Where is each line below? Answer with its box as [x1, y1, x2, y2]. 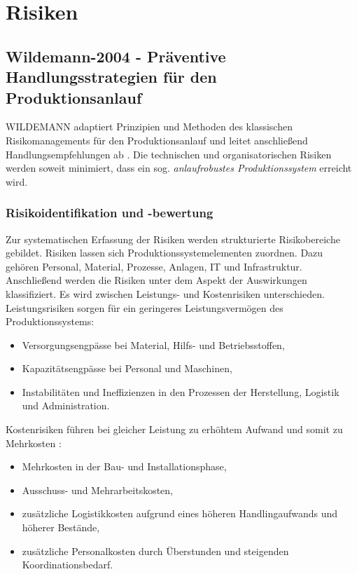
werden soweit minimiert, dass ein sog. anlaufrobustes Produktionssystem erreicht [6, 160, 352, 175]
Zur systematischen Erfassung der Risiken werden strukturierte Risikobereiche [6, 231, 340, 246]
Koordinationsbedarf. [22, 557, 113, 572]
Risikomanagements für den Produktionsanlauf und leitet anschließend [6, 132, 308, 147]
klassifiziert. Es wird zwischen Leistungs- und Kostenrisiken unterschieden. [6, 286, 325, 301]
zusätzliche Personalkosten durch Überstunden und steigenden [22, 543, 289, 558]
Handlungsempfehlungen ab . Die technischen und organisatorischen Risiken [6, 146, 332, 161]
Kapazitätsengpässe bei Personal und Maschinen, [22, 361, 232, 376]
